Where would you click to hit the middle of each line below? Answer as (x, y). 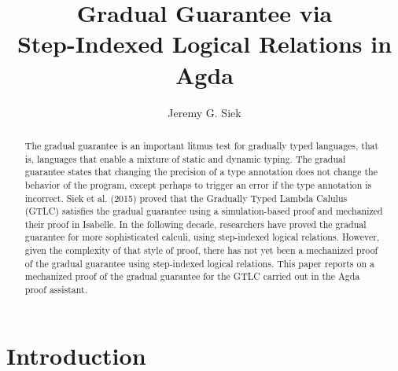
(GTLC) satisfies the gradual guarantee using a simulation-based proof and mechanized (204, 211)
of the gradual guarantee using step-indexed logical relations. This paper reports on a (199, 263)
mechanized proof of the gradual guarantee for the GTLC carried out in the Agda (192, 276)
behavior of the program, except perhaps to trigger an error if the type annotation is (198, 184)
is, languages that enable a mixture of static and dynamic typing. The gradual (185, 158)
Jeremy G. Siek (205, 112)
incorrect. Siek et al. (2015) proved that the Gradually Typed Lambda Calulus (186, 198)
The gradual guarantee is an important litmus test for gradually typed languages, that (202, 145)
